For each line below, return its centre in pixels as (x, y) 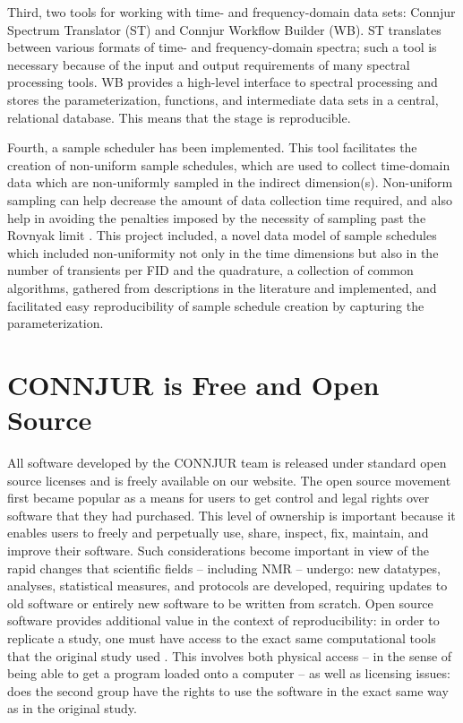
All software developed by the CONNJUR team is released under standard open (227, 462)
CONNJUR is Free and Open (193, 384)
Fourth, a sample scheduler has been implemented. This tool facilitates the (212, 147)
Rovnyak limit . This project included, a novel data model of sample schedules (222, 235)
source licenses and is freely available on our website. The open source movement (229, 480)
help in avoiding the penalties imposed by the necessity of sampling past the (217, 217)
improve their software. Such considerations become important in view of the (218, 550)
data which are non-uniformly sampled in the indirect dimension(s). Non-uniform (230, 182)
